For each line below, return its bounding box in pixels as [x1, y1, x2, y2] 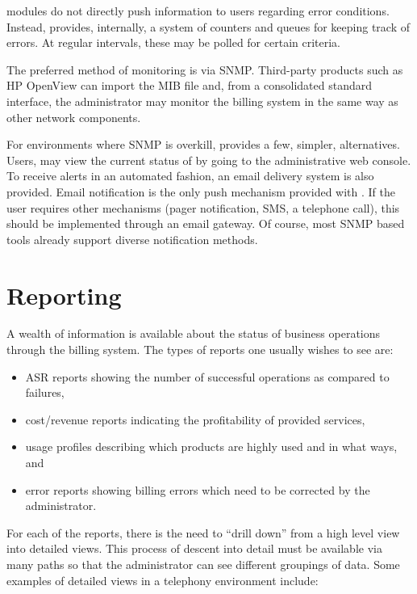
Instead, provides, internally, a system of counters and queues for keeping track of [6, 18, 410, 35]
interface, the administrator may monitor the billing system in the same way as [6, 92, 398, 109]
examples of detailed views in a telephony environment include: [6, 571, 319, 588]
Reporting [6, 278, 122, 311]
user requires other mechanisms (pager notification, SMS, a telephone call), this [6, 199, 400, 216]
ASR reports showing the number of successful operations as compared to [25, 368, 390, 385]
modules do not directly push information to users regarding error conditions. [6, 2, 390, 19]
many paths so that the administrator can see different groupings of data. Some [6, 555, 400, 572]
